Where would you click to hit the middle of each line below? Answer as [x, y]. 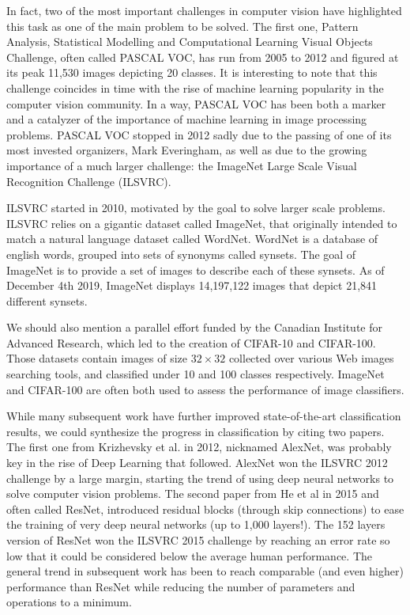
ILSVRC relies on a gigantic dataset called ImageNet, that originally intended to [202, 223]
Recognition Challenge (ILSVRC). [89, 181]
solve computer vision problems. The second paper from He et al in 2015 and [193, 494]
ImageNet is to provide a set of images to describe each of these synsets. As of [196, 270]
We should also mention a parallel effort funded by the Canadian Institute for [194, 327]
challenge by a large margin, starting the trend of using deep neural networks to [200, 478]
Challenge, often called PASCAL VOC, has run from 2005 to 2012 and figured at [203, 57]
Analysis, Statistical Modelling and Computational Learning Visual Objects [190, 42]
